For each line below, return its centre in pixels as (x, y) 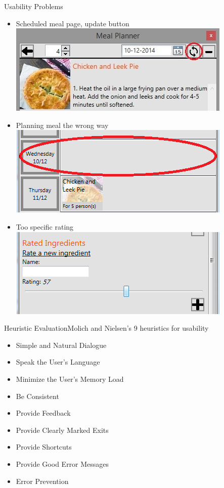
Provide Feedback (43, 413)
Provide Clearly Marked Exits (62, 430)
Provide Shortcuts (44, 447)
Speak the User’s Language (58, 362)
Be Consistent (37, 396)
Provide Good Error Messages (62, 463)
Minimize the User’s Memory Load (70, 379)
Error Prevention (42, 481)
